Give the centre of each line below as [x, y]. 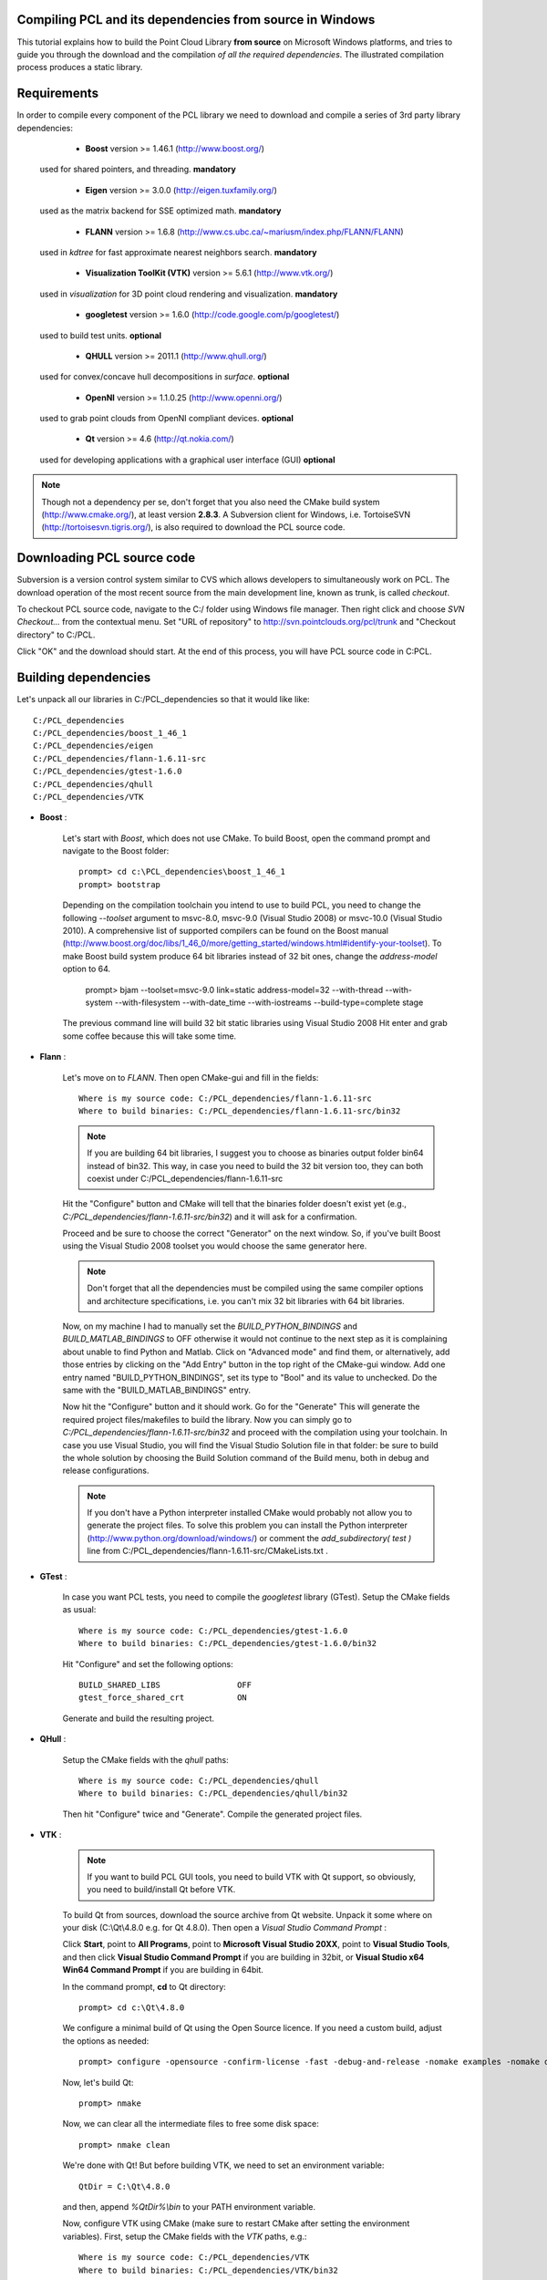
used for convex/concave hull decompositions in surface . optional [165, 377]
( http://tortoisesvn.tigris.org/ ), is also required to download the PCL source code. [193, 527]
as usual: [79, 1610]
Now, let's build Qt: [98, 2082]
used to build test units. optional [101, 335]
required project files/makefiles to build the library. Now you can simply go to [207, 1419]
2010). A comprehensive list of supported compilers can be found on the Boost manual [226, 931]
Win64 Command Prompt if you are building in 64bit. [163, 1970]
